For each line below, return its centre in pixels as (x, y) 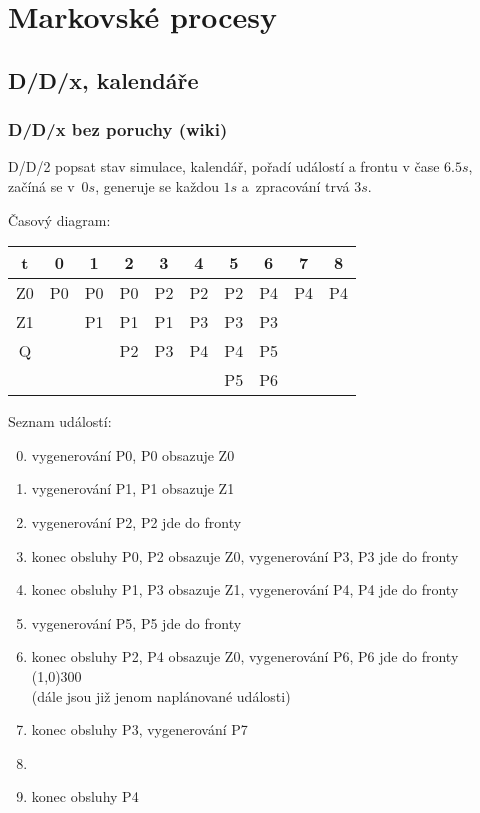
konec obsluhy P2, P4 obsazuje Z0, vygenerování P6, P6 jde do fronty (245, 656)
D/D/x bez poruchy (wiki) (118, 129)
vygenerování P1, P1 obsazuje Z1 (133, 488)
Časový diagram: (59, 219)
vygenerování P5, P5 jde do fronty (136, 622)
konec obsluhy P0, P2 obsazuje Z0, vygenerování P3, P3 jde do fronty (245, 555)
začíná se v (41, 185)
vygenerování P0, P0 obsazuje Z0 (133, 454)
